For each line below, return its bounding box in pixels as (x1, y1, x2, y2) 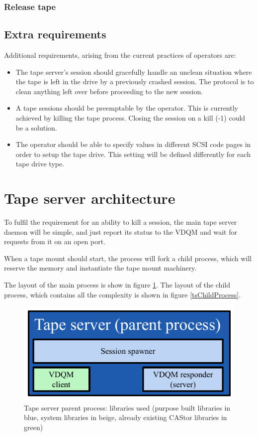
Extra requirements (4, 26, 106, 42)
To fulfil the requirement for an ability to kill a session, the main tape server (4, 217, 237, 227)
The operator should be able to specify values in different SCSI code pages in (15, 139, 251, 149)
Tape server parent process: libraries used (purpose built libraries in (24, 402, 231, 413)
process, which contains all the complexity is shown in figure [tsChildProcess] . (4, 289, 241, 299)
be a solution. (15, 122, 57, 133)
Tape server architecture (4, 188, 175, 208)
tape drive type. (15, 158, 65, 169)
